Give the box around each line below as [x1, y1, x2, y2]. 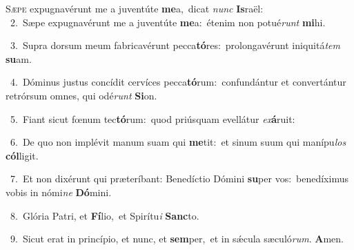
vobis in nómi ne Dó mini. [6, 184, 112, 199]
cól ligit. [6, 148, 39, 162]
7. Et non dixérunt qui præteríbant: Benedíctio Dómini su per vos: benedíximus [10, 171, 348, 186]
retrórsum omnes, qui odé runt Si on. [6, 88, 157, 102]
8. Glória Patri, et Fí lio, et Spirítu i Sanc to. [10, 208, 199, 222]
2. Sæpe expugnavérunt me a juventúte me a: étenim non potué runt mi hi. [10, 15, 326, 29]
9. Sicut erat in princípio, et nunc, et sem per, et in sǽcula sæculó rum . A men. [10, 231, 344, 246]
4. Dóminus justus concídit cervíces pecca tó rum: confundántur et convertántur [10, 75, 346, 89]
